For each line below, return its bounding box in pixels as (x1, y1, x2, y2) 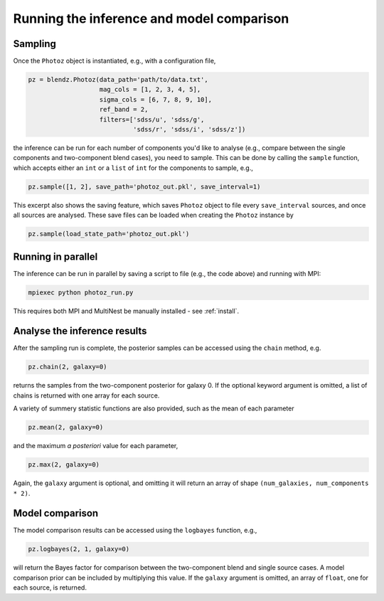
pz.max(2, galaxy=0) (28, 461, 100, 469)
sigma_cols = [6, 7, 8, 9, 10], (99, 95, 213, 103)
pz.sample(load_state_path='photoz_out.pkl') (28, 230, 190, 238)
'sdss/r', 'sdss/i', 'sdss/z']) (132, 125, 246, 133)
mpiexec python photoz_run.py (28, 288, 134, 297)
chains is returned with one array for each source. (13, 391, 160, 400)
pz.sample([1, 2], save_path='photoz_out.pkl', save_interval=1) (28, 182, 261, 191)
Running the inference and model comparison (13, 11, 289, 26)
